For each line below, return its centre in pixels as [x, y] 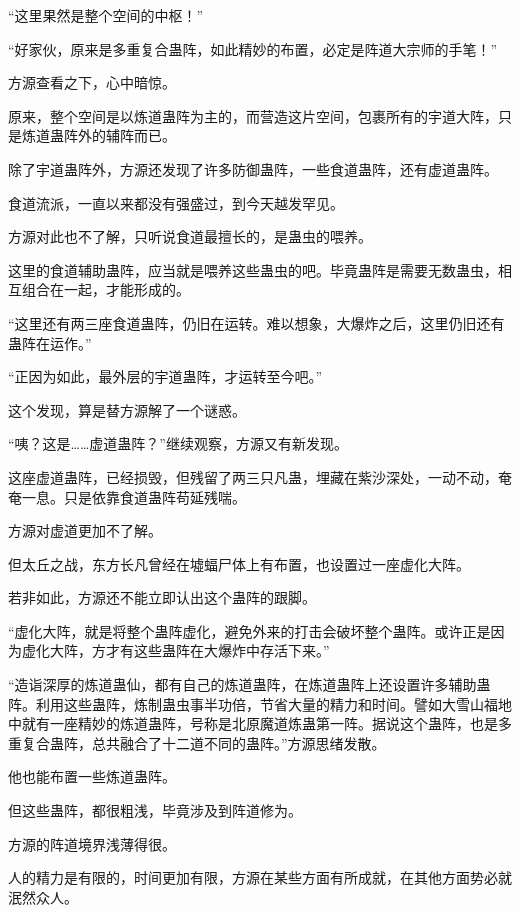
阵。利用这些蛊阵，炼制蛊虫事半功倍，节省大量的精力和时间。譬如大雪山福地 [260, 703]
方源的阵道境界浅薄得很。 [92, 843]
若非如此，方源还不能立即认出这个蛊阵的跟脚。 [162, 597]
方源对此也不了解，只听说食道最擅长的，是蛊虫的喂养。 [190, 236]
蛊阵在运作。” [50, 342]
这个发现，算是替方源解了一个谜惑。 [127, 409]
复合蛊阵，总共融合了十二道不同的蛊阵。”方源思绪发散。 [203, 742]
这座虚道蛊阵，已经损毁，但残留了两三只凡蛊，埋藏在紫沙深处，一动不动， [253, 476]
